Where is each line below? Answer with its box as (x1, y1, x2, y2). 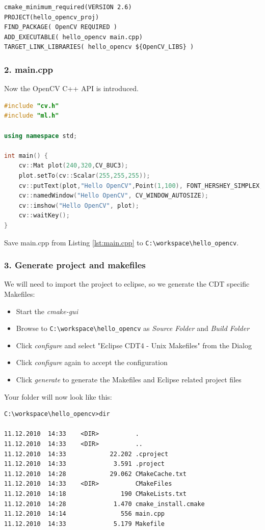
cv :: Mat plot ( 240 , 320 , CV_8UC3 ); (18, 162, 128, 170)
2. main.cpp (4, 63, 53, 75)
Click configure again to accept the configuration (16, 357, 168, 368)
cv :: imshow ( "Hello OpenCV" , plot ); (18, 202, 139, 209)
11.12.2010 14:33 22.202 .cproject (4, 450, 169, 458)
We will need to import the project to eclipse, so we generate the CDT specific (4, 278, 250, 289)
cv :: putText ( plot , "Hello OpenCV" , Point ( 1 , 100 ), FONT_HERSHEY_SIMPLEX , (18, 182, 263, 189)
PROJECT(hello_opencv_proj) (4, 13, 99, 21)
